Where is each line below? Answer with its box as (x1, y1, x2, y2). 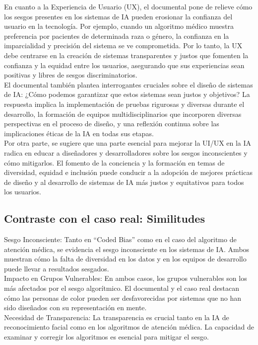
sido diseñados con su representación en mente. (4, 302, 147, 313)
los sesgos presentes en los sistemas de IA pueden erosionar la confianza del (4, 11, 233, 21)
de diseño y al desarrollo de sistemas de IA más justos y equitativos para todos (4, 176, 244, 187)
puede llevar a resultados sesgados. (4, 263, 109, 273)
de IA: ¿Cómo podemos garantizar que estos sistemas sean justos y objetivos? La (4, 89, 250, 99)
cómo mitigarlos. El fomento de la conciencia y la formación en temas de (4, 157, 225, 168)
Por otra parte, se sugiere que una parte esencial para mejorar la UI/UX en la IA (4, 138, 252, 148)
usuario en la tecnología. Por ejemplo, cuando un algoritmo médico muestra (4, 21, 234, 31)
